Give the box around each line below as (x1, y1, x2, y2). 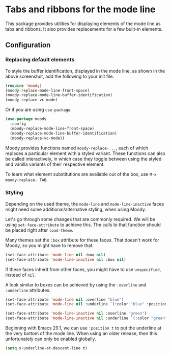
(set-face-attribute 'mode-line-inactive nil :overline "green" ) (5, 311, 147, 316)
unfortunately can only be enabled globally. (5, 336, 96, 342)
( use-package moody (5, 117, 47, 122)
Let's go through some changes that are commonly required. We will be (5, 216, 155, 222)
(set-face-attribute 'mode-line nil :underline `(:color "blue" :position (5, 302, 167, 307)
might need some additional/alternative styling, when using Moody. (5, 206, 147, 212)
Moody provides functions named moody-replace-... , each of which (5, 145, 149, 151)
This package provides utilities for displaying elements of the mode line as (5, 20, 161, 27)
